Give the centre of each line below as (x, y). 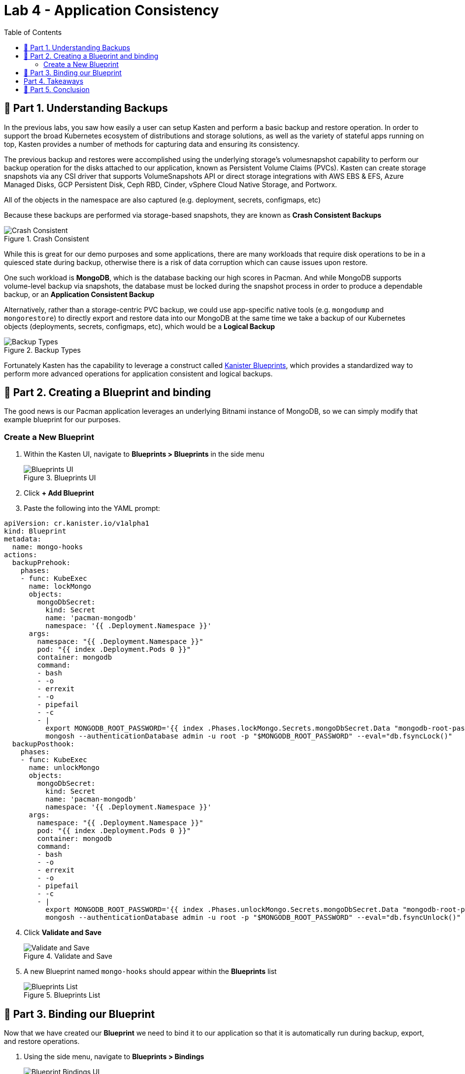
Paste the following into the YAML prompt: (92, 508)
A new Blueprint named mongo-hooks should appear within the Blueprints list (150, 972)
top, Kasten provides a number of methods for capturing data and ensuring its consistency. (152, 144)
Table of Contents (33, 32)
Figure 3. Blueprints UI (60, 478)
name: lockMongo (60, 587)
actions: (21, 555)
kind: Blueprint (35, 531)
